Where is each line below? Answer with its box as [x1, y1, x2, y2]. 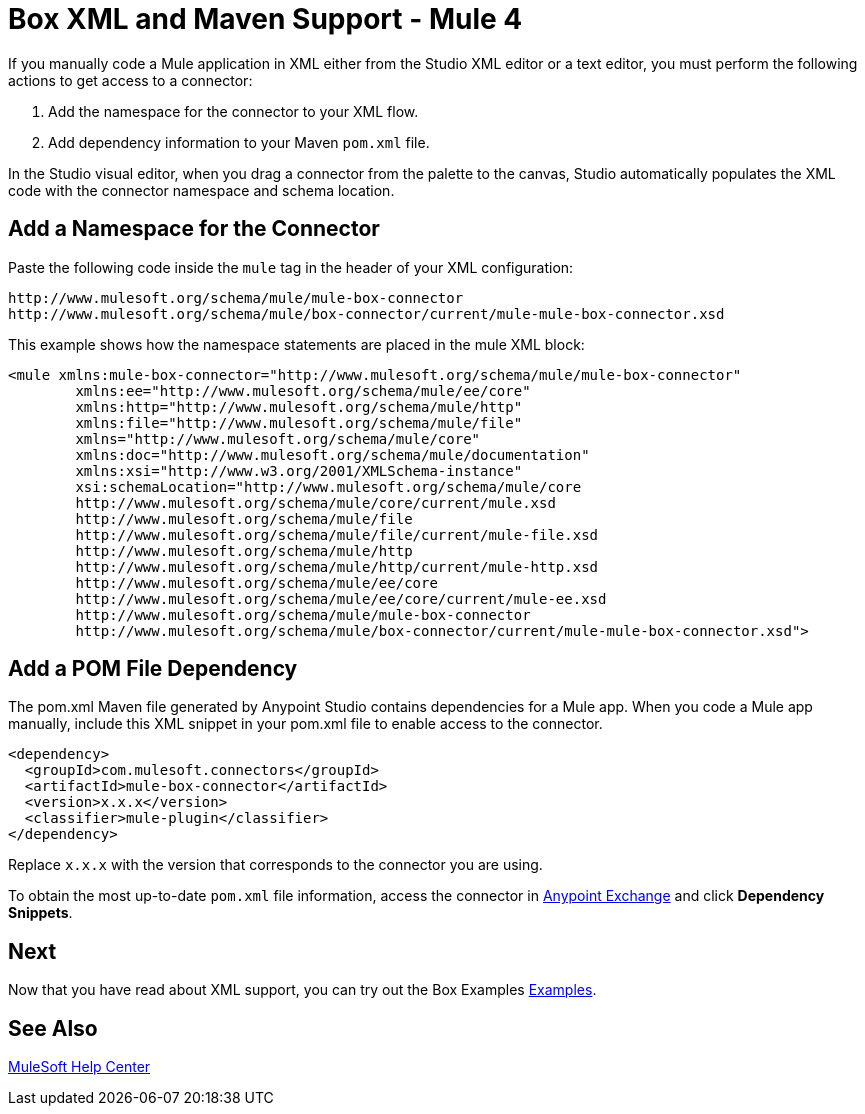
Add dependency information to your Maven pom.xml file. [48, 133, 430, 151]
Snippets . [8, 904, 73, 922]
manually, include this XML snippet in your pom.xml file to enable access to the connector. [8, 715, 603, 733]
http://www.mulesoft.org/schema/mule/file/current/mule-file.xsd [75, 526, 599, 543]
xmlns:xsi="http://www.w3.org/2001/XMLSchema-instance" [75, 462, 523, 479]
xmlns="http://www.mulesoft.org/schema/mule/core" [75, 430, 481, 447]
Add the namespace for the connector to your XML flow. [48, 102, 419, 120]
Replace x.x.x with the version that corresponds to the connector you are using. [8, 856, 543, 874]
